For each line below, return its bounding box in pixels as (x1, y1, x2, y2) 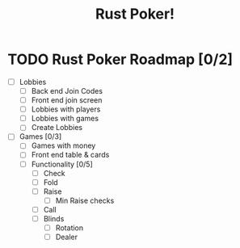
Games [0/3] (19, 132, 62, 141)
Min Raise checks (55, 195, 115, 205)
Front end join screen (31, 95, 103, 105)
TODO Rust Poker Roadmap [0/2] (7, 50, 234, 69)
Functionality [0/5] (31, 159, 94, 169)
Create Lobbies (31, 123, 82, 132)
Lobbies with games (31, 114, 99, 124)
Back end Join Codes (31, 86, 103, 95)
